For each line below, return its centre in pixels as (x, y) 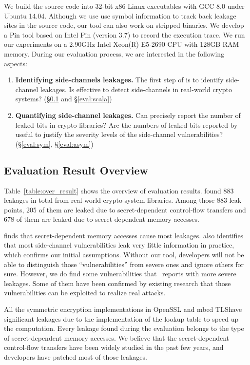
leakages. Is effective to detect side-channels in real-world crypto (136, 89)
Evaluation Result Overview (76, 170)
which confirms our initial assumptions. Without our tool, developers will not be (124, 255)
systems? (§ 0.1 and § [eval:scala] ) (64, 99)
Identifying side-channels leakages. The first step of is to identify (119, 80)
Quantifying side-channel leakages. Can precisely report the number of (128, 115)
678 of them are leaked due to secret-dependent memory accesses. (102, 219)
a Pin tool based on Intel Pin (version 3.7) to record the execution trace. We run (125, 34)
